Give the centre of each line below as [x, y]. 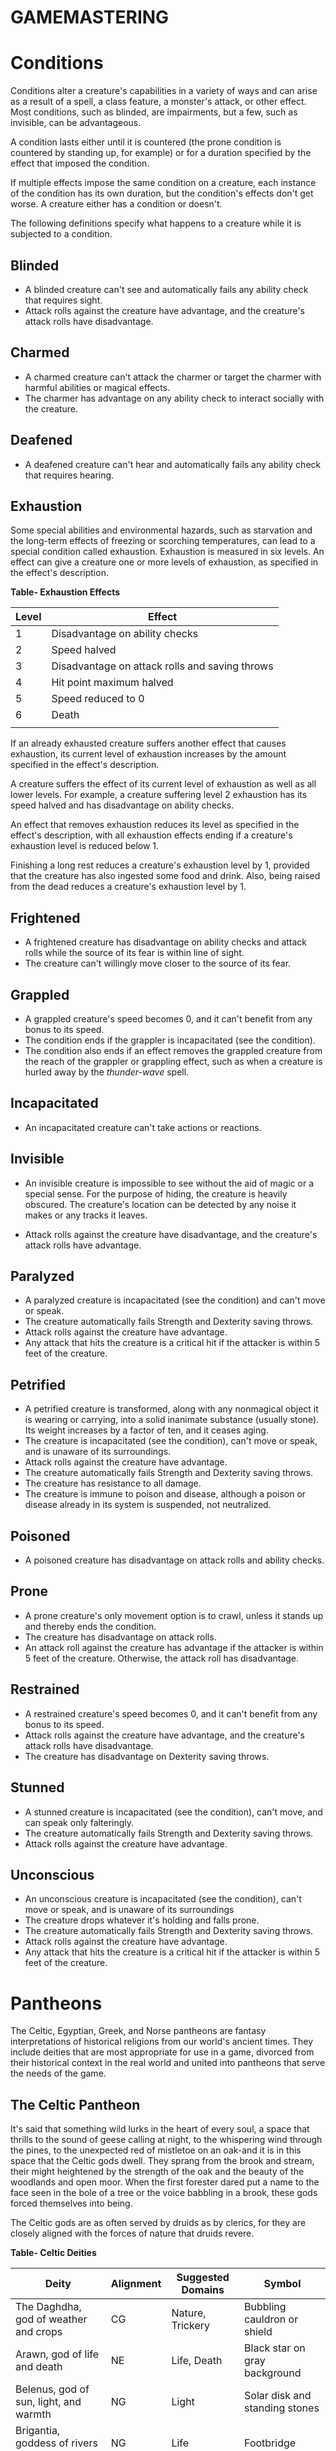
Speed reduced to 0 [98, 699]
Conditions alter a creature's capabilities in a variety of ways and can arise [164, 91]
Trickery [191, 2326]
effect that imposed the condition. [80, 163]
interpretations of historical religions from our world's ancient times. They [162, 2042]
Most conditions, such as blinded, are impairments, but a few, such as [154, 112]
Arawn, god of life [57, 2354]
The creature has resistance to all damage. [113, 1483]
